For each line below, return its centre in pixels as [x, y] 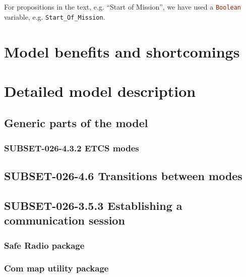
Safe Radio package [44, 245]
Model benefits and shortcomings [122, 51]
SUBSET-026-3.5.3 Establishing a [93, 205]
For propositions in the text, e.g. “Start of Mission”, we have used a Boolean [123, 7]
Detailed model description [100, 91]
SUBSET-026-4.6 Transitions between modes [123, 176]
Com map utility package [56, 268]
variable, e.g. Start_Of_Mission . [55, 16]
